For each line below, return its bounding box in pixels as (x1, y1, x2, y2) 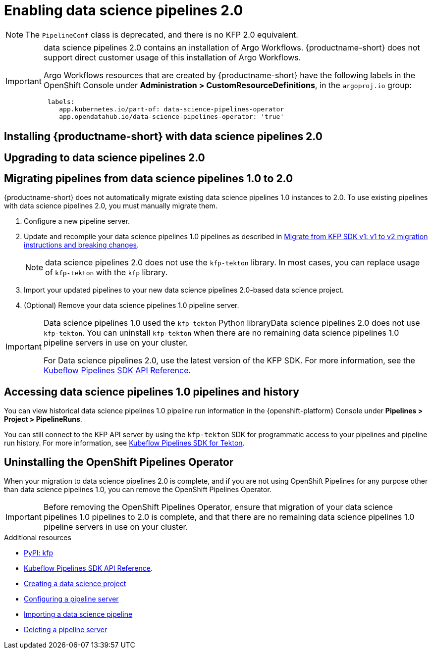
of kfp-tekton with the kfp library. (45, 267, 168, 278)
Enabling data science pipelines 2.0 (4, 2, 243, 19)
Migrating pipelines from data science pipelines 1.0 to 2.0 (4, 172, 293, 185)
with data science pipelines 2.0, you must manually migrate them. (4, 201, 217, 210)
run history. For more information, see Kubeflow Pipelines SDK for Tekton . (4, 439, 245, 448)
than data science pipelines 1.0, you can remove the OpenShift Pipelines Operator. (4, 485, 271, 494)
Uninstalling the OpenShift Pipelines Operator (4, 455, 234, 468)
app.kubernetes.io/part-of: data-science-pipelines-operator (59, 105, 284, 113)
